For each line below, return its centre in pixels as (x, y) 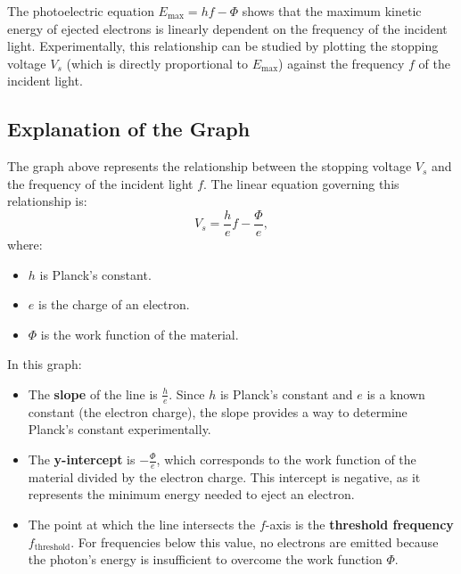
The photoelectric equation (81, 11)
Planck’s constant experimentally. (119, 429)
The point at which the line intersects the (142, 525)
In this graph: (45, 364)
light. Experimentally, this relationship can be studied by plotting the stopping (223, 46)
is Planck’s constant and (286, 394)
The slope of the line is (93, 394)
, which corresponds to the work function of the (286, 459)
